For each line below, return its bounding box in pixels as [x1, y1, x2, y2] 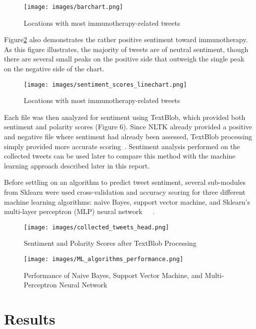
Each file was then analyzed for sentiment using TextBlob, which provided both [4, 111, 246, 122]
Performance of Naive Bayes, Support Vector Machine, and [24, 270, 203, 280]
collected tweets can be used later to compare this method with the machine [4, 151, 236, 161]
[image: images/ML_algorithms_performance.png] [24, 256, 184, 263]
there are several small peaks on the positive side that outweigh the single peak [4, 54, 245, 64]
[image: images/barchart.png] [24, 3, 123, 10]
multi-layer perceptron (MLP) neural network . [4, 206, 155, 217]
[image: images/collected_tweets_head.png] [24, 223, 169, 231]
